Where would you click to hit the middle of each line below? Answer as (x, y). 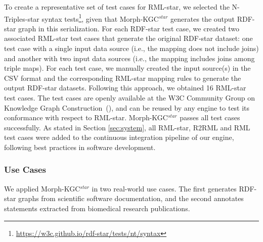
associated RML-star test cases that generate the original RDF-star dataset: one (128, 38)
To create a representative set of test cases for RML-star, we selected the (117, 7)
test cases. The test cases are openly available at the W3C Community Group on (130, 98)
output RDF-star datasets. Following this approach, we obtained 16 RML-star (125, 88)
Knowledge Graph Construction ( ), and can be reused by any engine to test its (127, 107)
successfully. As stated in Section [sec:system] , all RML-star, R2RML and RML (127, 127)
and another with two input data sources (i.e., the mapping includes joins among (129, 58)
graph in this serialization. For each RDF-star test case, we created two (129, 28)
